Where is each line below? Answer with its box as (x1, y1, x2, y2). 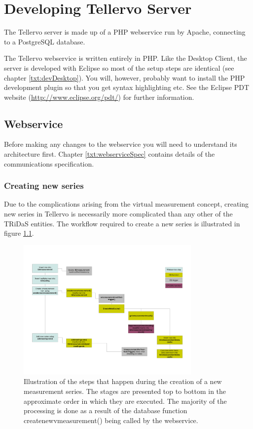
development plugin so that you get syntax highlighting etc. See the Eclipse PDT (4, 82, 250, 92)
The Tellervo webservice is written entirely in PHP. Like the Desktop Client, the (4, 53, 247, 63)
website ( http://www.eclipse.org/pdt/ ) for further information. (4, 91, 194, 102)
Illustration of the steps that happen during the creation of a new (24, 376, 222, 386)
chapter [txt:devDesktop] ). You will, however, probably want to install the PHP (4, 72, 245, 83)
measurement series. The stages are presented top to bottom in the (24, 386, 226, 396)
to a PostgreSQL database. (4, 36, 85, 46)
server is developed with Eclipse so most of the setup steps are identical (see (4, 62, 234, 73)
